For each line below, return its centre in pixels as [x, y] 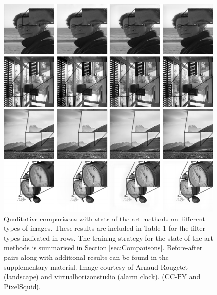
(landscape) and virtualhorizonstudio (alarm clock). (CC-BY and [102, 277]
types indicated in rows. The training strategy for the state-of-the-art [109, 238]
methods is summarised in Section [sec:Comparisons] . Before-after [103, 247]
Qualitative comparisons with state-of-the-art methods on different [105, 218]
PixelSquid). [22, 286]
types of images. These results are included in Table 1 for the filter [105, 228]
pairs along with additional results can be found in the [87, 257]
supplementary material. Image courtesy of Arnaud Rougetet [96, 267]
